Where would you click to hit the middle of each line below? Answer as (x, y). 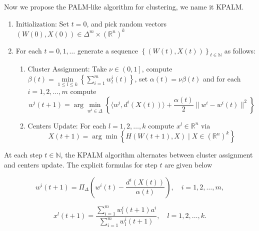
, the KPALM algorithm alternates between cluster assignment (157, 155)
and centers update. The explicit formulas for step (81, 165)
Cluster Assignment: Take (67, 69)
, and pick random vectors (126, 23)
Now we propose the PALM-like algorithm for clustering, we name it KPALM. (124, 6)
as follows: (240, 50)
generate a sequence (108, 50)
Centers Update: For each (67, 125)
